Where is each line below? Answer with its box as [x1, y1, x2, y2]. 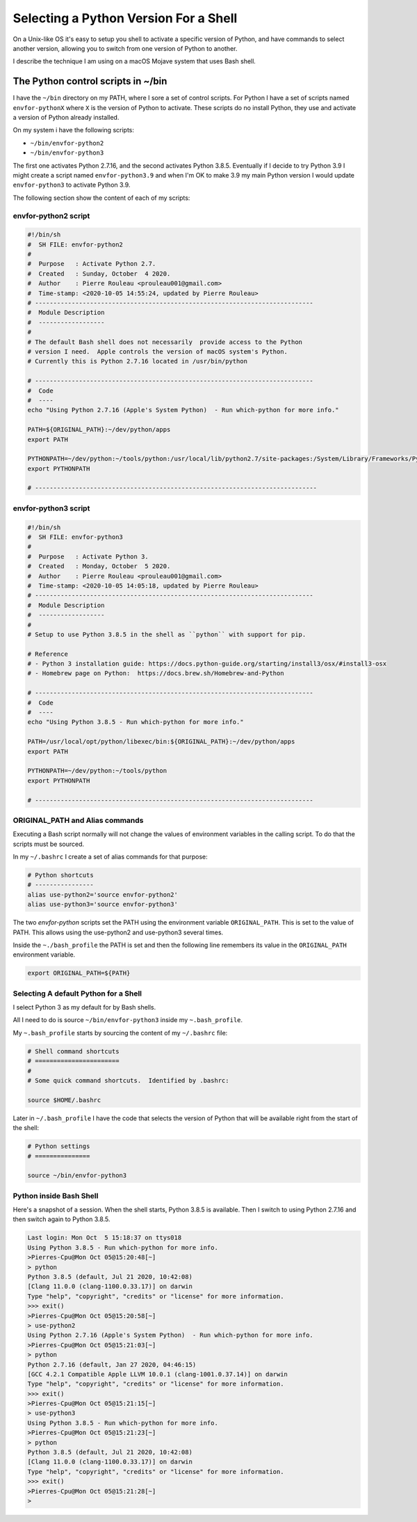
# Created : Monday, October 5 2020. [27, 563, 171, 570]
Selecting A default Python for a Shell [13, 989, 142, 998]
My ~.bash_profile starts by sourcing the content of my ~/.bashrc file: [13, 1028, 228, 1037]
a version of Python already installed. [13, 113, 120, 122]
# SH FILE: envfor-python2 [27, 240, 123, 249]
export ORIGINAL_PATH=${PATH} [27, 969, 131, 978]
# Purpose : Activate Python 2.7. [27, 260, 156, 268]
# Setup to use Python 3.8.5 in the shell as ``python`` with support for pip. [27, 630, 306, 638]
